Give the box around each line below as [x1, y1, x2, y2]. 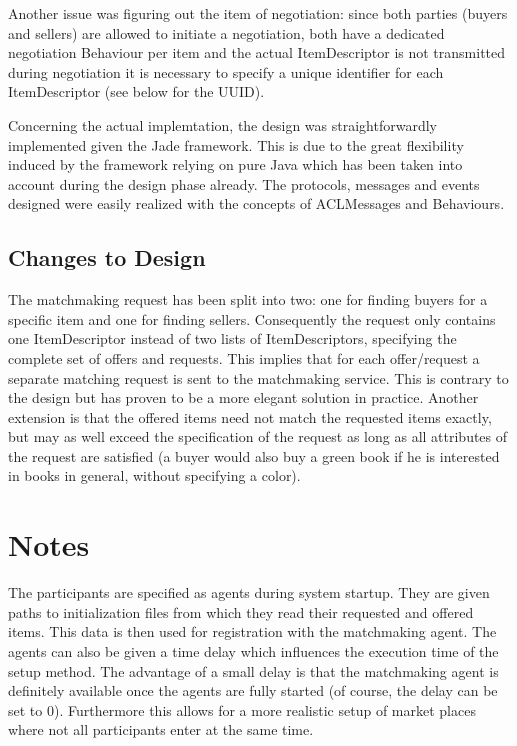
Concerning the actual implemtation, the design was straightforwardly [8, 114, 437, 135]
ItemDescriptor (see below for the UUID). [8, 81, 265, 102]
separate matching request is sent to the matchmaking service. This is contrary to [8, 367, 509, 388]
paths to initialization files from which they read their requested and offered [8, 601, 474, 622]
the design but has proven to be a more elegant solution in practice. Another [8, 387, 479, 408]
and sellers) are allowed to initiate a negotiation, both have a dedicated [8, 22, 445, 43]
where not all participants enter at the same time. [8, 719, 314, 740]
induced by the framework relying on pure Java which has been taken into [8, 154, 463, 175]
